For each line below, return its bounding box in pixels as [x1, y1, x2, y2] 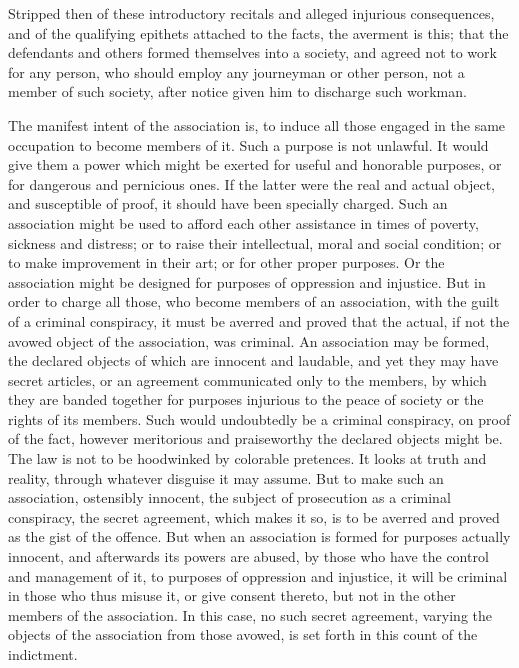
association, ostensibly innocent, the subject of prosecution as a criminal [8, 487, 451, 508]
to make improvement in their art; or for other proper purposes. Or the [8, 252, 445, 273]
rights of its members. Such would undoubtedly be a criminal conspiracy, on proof [8, 408, 511, 429]
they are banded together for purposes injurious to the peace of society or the [8, 389, 484, 410]
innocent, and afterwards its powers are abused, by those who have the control [8, 546, 489, 567]
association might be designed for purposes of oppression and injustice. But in [8, 271, 486, 292]
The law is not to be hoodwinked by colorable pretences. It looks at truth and [8, 448, 487, 469]
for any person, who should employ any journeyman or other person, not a [8, 61, 465, 82]
